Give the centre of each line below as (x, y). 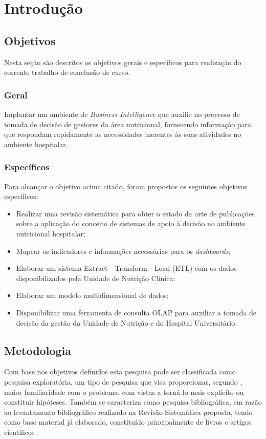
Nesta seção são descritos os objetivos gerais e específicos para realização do (123, 62)
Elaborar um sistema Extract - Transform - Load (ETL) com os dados (126, 268)
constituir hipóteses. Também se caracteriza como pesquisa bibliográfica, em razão (133, 402)
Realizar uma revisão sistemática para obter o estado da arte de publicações (135, 213)
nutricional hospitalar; (51, 233)
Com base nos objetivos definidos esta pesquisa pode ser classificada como (120, 372)
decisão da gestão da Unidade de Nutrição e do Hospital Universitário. (127, 322)
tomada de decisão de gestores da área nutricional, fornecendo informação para (128, 124)
